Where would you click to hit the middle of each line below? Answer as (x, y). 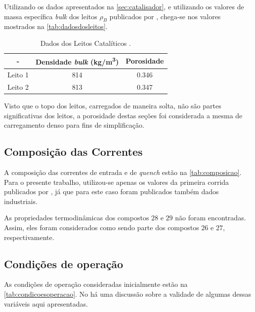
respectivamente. (29, 237)
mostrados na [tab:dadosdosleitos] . (56, 26)
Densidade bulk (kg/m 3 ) (77, 61)
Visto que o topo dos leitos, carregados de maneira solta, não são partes (113, 106)
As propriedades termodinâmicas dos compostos (77, 218)
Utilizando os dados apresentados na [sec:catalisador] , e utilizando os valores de (124, 6)
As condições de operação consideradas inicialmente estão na (96, 284)
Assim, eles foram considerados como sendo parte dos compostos (102, 227)
